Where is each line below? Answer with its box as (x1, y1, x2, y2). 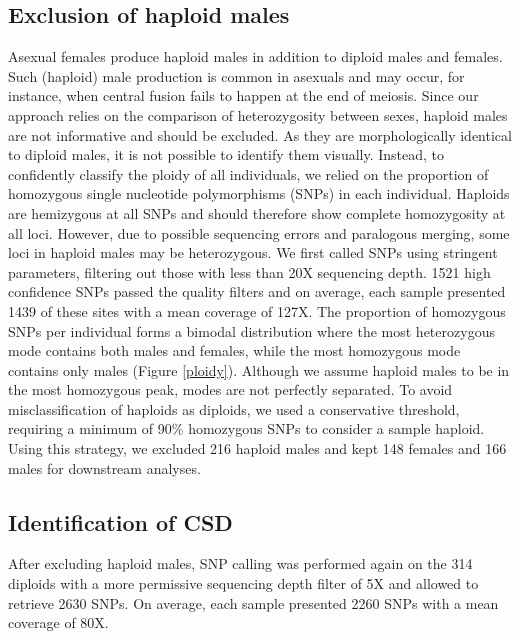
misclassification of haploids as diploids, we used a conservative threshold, (8, 398, 460, 419)
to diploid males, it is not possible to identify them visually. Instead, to (8, 144, 445, 165)
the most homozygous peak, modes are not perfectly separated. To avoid (8, 379, 453, 400)
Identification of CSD (8, 506, 233, 537)
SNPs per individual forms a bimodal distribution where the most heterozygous (8, 320, 495, 341)
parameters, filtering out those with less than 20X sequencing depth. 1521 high (8, 261, 491, 282)
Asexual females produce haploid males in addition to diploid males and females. (8, 46, 503, 67)
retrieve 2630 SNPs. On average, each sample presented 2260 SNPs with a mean (8, 592, 499, 613)
